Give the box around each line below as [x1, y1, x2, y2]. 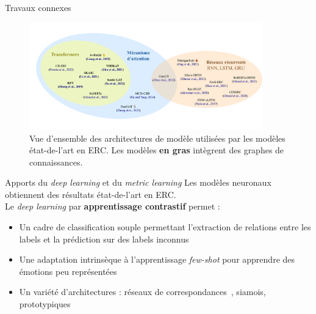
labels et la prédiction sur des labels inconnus [19, 232, 189, 245]
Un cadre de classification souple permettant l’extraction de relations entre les [19, 221, 311, 233]
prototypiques [19, 298, 71, 310]
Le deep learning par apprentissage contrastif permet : [5, 200, 220, 213]
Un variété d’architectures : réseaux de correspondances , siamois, [19, 285, 266, 298]
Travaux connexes [5, 1, 71, 13]
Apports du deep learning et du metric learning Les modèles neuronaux [5, 176, 271, 189]
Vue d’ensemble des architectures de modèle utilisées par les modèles [29, 131, 285, 144]
